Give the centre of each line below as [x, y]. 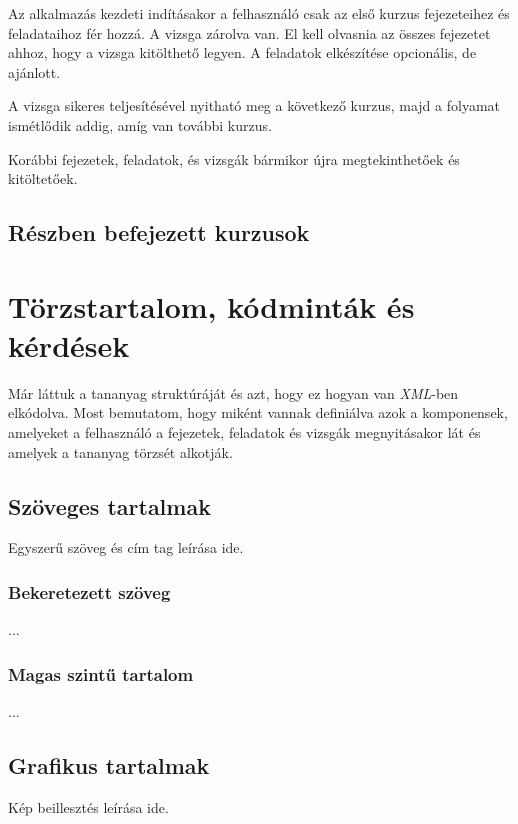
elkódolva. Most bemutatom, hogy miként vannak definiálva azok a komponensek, [258, 412]
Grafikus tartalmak [109, 765]
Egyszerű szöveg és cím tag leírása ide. [126, 547]
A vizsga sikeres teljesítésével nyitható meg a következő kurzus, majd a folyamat [254, 105]
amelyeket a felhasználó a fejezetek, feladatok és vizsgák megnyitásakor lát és [244, 432]
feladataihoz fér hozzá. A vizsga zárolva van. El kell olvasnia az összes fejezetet [249, 32]
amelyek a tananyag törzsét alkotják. [120, 451]
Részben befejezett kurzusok [159, 232]
